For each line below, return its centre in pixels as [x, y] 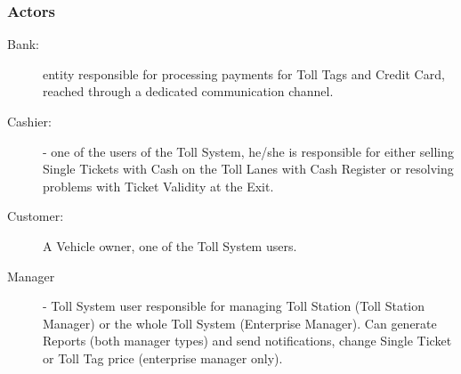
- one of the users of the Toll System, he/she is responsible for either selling [248, 151]
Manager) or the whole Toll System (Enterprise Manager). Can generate [240, 323]
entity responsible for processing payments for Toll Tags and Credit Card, [244, 73]
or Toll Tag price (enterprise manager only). [163, 358]
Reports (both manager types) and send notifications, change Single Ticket [247, 341]
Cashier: [29, 121]
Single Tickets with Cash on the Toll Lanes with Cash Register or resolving [248, 169]
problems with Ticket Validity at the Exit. [158, 186]
